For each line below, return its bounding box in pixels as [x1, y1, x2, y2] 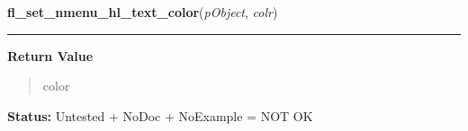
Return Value [7, 46, 94, 65]
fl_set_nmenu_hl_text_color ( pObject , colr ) [7, 3, 278, 21]
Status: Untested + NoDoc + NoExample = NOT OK [7, 106, 313, 125]
